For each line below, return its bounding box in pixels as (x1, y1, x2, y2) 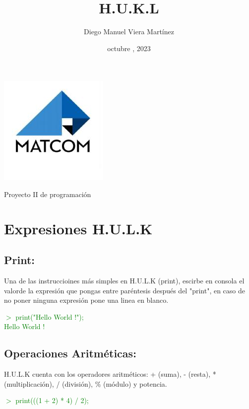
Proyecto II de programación (4, 189, 91, 199)
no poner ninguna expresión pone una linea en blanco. (4, 295, 169, 305)
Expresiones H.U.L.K (4, 218, 153, 238)
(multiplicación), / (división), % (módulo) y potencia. (4, 378, 167, 389)
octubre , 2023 (107, 43, 151, 53)
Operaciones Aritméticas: (4, 345, 136, 361)
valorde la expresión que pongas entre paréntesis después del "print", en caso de (4, 285, 246, 295)
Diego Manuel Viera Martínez (84, 26, 174, 37)
